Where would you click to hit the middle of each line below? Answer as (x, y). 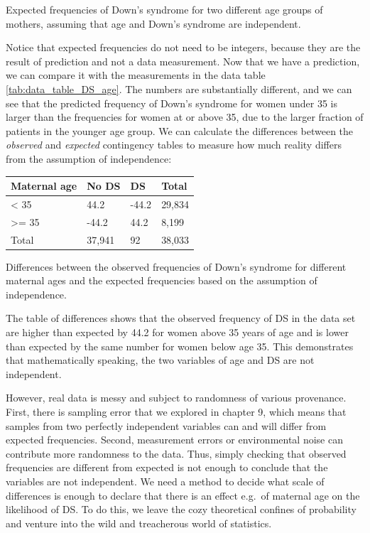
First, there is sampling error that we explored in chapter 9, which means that (176, 411)
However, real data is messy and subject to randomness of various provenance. (176, 398)
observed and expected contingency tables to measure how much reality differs (174, 145)
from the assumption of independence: (89, 158)
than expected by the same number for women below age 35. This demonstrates (180, 346)
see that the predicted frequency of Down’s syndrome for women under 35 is (172, 103)
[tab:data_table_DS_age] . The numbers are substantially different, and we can (179, 88)
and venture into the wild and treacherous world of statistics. (139, 523)
